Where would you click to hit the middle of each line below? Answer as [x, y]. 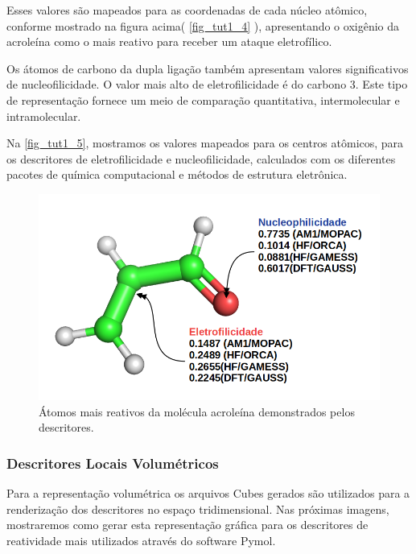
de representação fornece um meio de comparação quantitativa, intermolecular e [203, 99]
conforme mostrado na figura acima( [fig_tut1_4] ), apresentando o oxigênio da [203, 25]
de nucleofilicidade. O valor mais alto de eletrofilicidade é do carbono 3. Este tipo [207, 84]
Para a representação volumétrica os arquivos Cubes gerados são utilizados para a [208, 493]
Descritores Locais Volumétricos [113, 463]
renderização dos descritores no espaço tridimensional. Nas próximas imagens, [198, 509]
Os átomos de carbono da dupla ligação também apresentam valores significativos [208, 68]
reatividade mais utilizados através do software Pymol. [141, 541]
